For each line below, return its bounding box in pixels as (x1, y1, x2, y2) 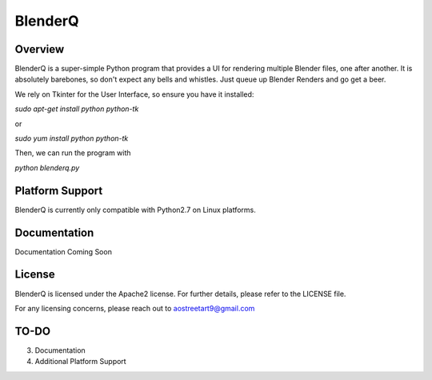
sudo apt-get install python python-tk (14, 104, 139, 114)
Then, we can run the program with (14, 148, 131, 158)
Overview (14, 42, 65, 56)
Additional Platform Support (34, 357, 127, 366)
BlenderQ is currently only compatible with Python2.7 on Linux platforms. (14, 205, 256, 214)
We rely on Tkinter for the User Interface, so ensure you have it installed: (14, 89, 254, 99)
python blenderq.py (14, 162, 80, 172)
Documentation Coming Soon (14, 246, 112, 256)
